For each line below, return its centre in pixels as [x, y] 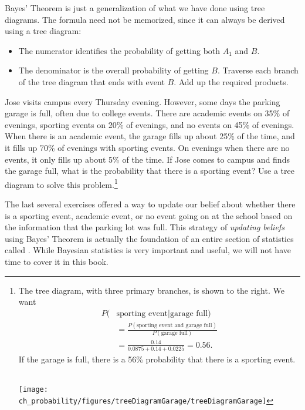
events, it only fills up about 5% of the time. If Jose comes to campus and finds [147, 159]
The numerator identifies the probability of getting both [119, 50]
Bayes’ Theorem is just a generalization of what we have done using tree [135, 8]
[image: [33, 390]
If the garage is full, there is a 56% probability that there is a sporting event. [157, 359]
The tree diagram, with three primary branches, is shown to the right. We [151, 290]
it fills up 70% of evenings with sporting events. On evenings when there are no [147, 147]
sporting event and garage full [174, 325]
